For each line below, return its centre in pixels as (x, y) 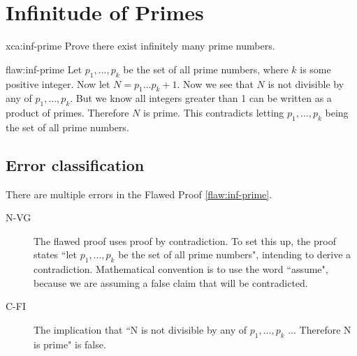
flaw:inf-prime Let (44, 69)
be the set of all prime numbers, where (206, 69)
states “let (55, 254)
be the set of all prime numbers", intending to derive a (235, 254)
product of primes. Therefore (67, 113)
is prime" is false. (70, 344)
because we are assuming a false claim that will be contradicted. (171, 282)
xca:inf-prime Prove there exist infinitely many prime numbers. (140, 46)
